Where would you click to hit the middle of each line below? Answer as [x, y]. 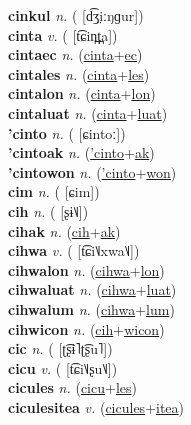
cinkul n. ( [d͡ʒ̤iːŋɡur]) [76, 15]
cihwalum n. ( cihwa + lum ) [91, 308]
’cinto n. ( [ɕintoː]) [67, 132]
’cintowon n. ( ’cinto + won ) [92, 171]
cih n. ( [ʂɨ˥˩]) [48, 210]
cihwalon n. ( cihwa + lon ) [86, 269]
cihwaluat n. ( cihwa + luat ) [92, 289]
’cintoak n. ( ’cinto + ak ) [81, 152]
